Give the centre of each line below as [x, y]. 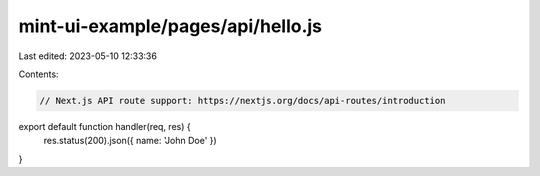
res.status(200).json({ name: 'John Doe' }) [130, 141]
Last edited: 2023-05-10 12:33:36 [87, 56]
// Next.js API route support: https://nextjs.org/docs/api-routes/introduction [242, 100]
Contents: [38, 74]
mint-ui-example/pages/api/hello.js [170, 26]
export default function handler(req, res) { [104, 126]
